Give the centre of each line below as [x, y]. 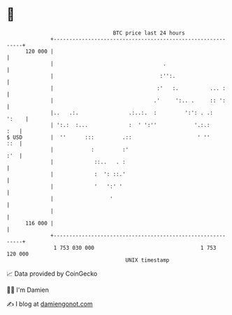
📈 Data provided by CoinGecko [52, 274]
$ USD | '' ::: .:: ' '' [108, 137]
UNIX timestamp [147, 260]
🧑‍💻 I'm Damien [28, 290]
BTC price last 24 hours [149, 33]
